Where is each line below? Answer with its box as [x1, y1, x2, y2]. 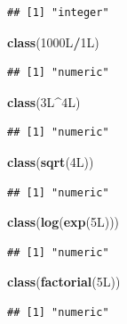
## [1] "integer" [7, 6, 109, 19]
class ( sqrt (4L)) [7, 152, 94, 170]
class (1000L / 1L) [7, 32, 99, 51]
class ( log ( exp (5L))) [7, 212, 120, 231]
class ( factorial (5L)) [7, 272, 121, 291]
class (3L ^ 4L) [7, 92, 81, 111]
